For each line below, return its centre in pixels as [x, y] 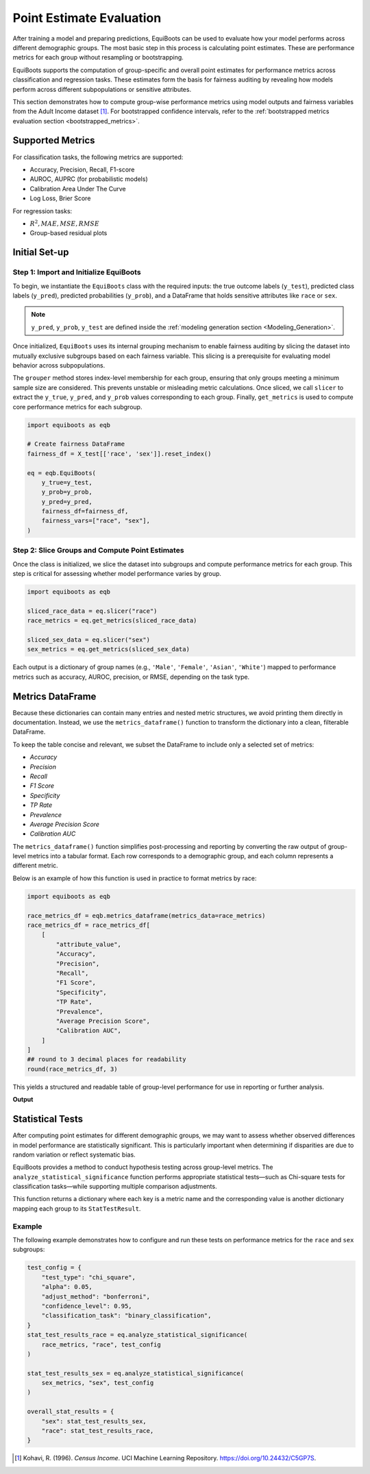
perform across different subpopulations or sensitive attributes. [102, 89]
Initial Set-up [41, 253]
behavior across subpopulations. [59, 365]
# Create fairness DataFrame [76, 444]
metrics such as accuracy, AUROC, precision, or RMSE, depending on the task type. [131, 677]
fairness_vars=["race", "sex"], [96, 521]
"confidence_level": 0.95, [87, 1306]
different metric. [35, 866]
